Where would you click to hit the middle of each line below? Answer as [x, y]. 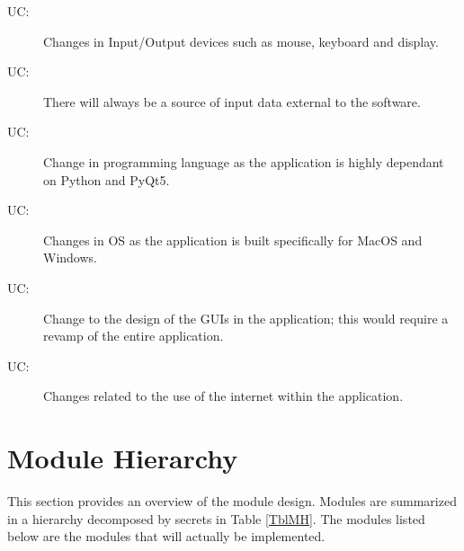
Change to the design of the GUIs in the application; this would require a [246, 318]
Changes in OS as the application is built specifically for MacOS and [233, 240]
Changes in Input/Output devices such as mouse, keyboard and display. [241, 41]
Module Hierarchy [123, 458]
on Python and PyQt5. [107, 179]
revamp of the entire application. [134, 336]
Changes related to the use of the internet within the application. [223, 396]
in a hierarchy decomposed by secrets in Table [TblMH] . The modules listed [216, 518]
